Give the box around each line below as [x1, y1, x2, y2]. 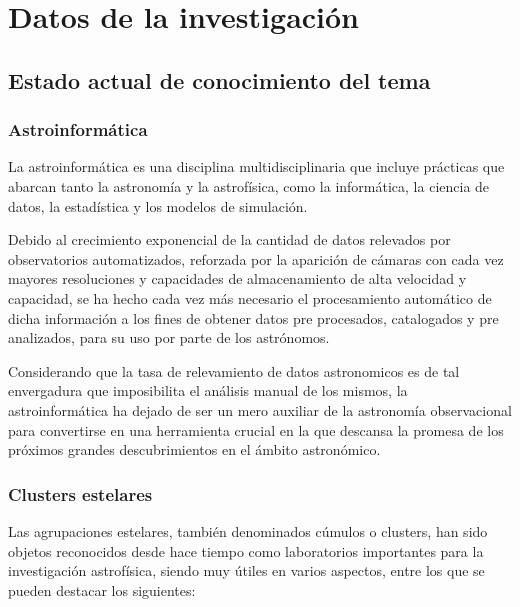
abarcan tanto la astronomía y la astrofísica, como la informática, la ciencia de [8, 175, 490, 196]
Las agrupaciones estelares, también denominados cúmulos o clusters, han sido [8, 520, 488, 541]
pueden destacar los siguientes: [8, 579, 196, 600]
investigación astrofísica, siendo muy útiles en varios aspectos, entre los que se [8, 560, 485, 581]
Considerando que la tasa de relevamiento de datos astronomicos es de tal [8, 360, 460, 381]
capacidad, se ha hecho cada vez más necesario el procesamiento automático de [8, 287, 492, 308]
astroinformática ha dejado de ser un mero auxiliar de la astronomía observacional [8, 399, 512, 420]
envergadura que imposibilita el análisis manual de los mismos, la [8, 380, 408, 401]
